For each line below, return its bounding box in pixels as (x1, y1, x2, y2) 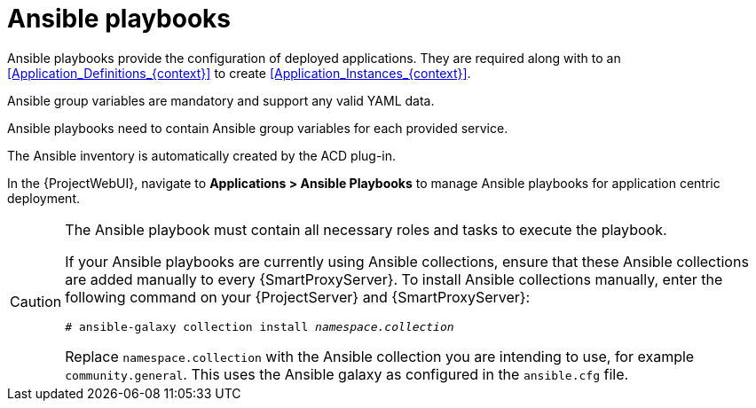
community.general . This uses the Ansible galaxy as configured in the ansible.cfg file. (65, 365, 629, 383)
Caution (10, 293, 62, 311)
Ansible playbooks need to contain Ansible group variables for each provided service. (7, 120, 508, 136)
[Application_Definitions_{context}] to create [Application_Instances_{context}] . (7, 65, 471, 81)
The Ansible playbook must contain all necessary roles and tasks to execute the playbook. (65, 220, 667, 239)
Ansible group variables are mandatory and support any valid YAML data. (7, 92, 435, 108)
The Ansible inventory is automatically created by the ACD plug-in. (7, 147, 397, 163)
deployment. (7, 190, 80, 206)
